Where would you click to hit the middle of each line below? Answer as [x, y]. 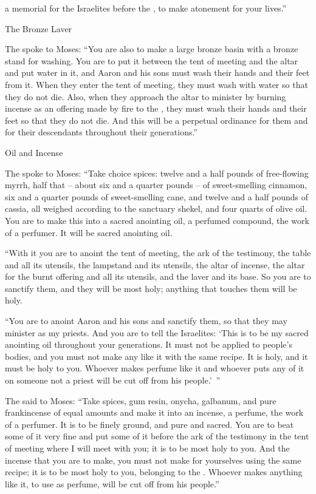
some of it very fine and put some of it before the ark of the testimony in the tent [157, 436]
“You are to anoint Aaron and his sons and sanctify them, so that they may [146, 321]
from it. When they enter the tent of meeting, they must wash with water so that [156, 84]
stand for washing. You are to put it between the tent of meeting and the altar [152, 60]
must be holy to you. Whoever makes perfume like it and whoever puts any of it [155, 368]
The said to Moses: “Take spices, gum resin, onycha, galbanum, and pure [141, 400]
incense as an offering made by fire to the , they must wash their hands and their [156, 108]
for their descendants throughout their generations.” [101, 132]
